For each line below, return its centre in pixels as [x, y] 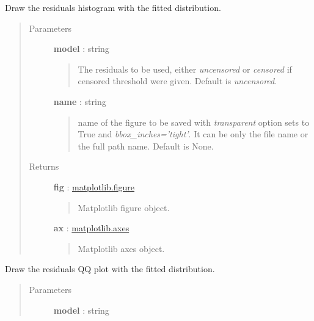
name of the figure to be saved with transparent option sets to [194, 122]
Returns [44, 166]
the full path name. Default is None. [146, 146]
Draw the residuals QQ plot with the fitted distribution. [110, 269]
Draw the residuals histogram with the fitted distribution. [113, 7]
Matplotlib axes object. [121, 248]
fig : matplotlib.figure [94, 186]
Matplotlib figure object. [124, 207]
